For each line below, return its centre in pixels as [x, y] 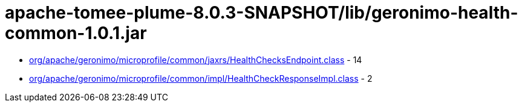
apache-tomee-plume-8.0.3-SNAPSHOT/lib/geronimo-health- [262, 13]
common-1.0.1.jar [76, 33]
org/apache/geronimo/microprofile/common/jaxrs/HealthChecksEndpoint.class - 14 [196, 60]
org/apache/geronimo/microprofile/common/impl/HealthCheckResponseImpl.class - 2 [201, 78]
